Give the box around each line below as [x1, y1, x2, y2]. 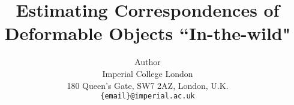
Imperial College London [102, 67, 193, 79]
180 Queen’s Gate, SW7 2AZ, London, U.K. [67, 79, 229, 91]
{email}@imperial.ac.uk [100, 92, 195, 101]
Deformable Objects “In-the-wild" [4, 21, 291, 45]
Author [134, 55, 161, 68]
